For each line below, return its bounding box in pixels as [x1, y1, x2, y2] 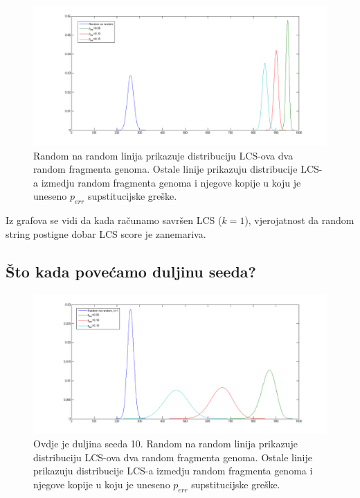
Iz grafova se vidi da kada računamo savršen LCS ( [6, 213, 222, 227]
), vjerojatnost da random [244, 213, 354, 227]
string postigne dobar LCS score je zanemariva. [6, 226, 206, 241]
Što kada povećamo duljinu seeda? [6, 260, 256, 282]
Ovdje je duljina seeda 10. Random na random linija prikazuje [33, 436, 298, 451]
